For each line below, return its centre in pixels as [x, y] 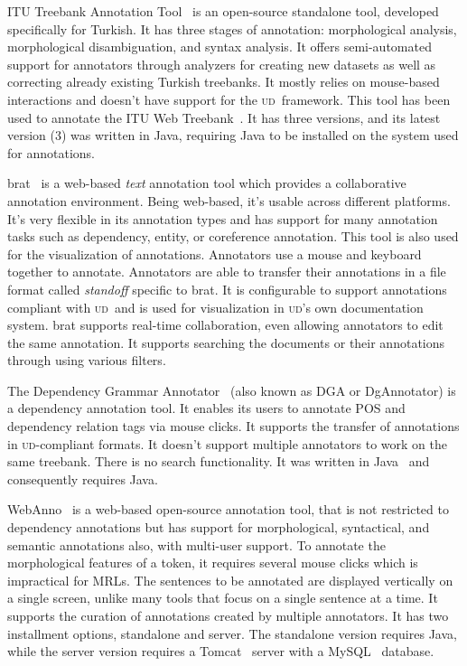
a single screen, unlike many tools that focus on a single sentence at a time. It [223, 598]
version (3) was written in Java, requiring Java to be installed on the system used [233, 135]
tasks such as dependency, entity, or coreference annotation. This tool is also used [233, 236]
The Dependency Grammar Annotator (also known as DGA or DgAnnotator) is [232, 390]
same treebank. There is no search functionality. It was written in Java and [219, 461]
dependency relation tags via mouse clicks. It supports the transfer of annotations [233, 426]
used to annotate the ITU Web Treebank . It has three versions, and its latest [224, 117]
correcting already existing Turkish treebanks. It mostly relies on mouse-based [224, 82]
